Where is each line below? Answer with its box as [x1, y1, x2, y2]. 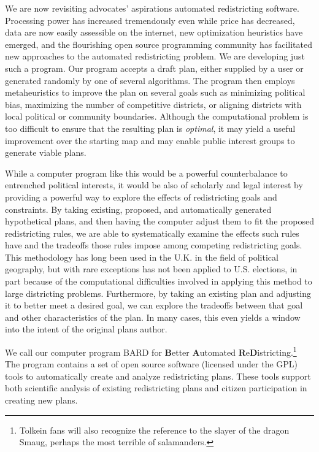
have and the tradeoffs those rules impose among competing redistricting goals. [5, 239, 302, 251]
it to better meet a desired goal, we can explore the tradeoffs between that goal [5, 299, 303, 312]
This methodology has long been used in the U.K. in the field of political [5, 250, 279, 263]
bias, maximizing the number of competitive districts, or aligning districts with [5, 98, 302, 110]
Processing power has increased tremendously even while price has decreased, [5, 13, 295, 26]
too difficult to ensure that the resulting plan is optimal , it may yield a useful [5, 121, 296, 134]
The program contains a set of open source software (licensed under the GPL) [5, 358, 298, 370]
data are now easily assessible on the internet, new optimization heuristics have [5, 26, 303, 39]
